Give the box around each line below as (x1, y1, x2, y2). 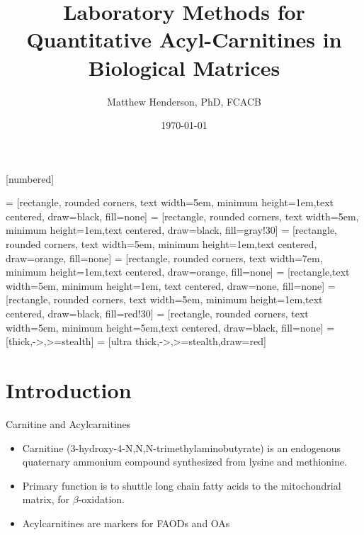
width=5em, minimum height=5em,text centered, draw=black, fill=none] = (6, 320, 335, 334)
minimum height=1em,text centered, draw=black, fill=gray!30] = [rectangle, (6, 223, 338, 237)
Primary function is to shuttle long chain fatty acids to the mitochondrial (22, 478, 341, 492)
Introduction (6, 376, 132, 404)
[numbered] (6, 171, 55, 186)
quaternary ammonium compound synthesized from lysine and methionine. (22, 454, 347, 469)
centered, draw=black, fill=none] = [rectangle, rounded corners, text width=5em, (6, 208, 359, 223)
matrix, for (22, 492, 70, 507)
